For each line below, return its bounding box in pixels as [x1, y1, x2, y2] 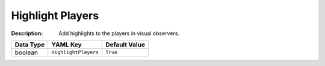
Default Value [105, 40, 146, 49]
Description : [11, 30, 43, 37]
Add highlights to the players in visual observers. [58, 30, 180, 37]
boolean [14, 48, 39, 56]
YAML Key [51, 40, 82, 49]
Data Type [14, 40, 45, 49]
